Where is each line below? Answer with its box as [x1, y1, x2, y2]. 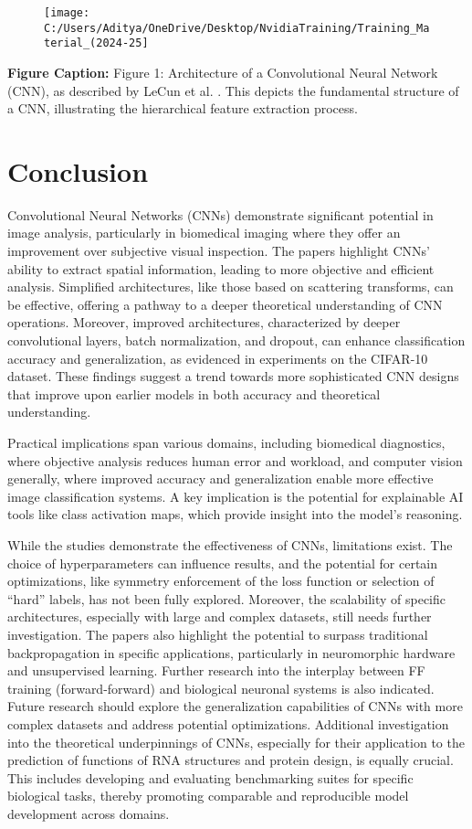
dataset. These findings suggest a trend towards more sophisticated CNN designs [7, 367, 459, 386]
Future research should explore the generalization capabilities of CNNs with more [7, 696, 463, 716]
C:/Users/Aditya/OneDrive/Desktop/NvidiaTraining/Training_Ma [44, 21, 430, 35]
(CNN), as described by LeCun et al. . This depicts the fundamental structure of [7, 80, 459, 100]
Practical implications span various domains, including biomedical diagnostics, [7, 433, 446, 452]
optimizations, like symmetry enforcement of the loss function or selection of [7, 571, 435, 590]
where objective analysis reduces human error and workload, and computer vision [7, 451, 463, 470]
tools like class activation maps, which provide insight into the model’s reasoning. [7, 505, 463, 524]
